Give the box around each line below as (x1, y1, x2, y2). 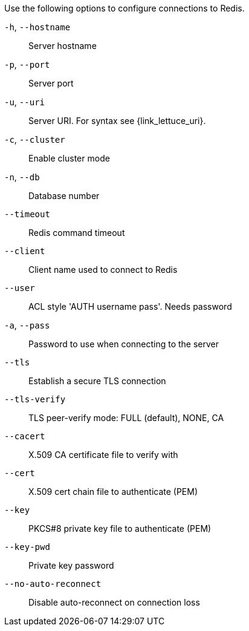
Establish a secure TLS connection (28, 376, 166, 386)
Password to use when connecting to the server (28, 339, 219, 349)
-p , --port (4, 59, 50, 70)
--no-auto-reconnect (4, 579, 102, 589)
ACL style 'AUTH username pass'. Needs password (28, 301, 232, 312)
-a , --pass (4, 320, 50, 330)
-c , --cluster (4, 134, 65, 145)
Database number (28, 191, 100, 201)
